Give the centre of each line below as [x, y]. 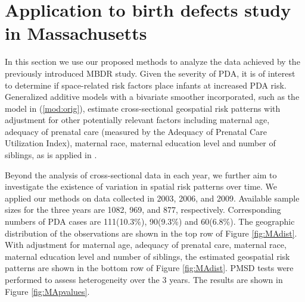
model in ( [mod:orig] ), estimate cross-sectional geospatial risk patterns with [143, 108]
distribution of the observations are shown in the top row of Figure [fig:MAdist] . [151, 233]
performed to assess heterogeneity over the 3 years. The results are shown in [144, 279]
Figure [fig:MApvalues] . [47, 291]
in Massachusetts [76, 33]
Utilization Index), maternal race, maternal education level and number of [140, 143]
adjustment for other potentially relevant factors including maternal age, [137, 120]
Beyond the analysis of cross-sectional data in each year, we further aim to [141, 174]
